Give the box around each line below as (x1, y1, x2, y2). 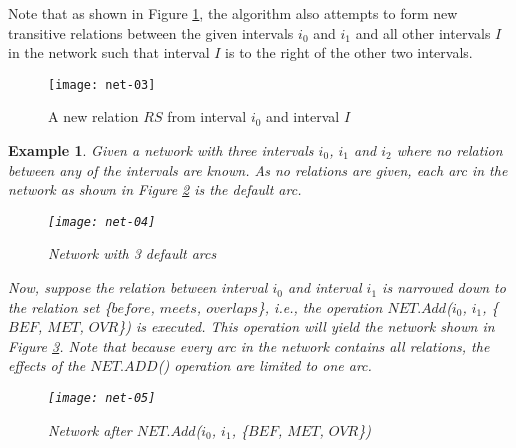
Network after (48, 419, 132, 440)
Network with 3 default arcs (48, 243, 217, 264)
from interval (167, 106, 247, 127)
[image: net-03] (48, 77, 156, 92)
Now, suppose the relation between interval (8, 277, 268, 298)
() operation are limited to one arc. (157, 355, 372, 376)
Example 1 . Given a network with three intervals (8, 140, 314, 161)
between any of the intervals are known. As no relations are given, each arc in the (8, 159, 508, 180)
